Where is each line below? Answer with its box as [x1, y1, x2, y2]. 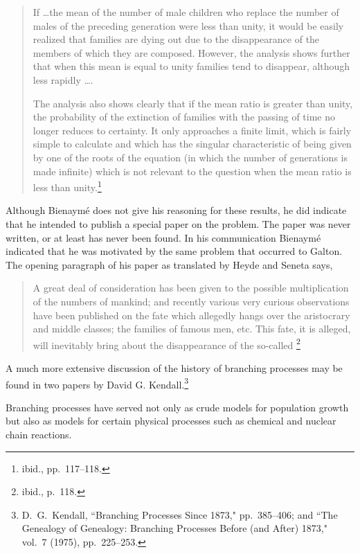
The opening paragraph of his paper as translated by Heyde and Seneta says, [6, 257, 333, 271]
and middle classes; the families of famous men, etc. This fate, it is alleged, [33, 321, 351, 336]
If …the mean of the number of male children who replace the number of [33, 5, 339, 19]
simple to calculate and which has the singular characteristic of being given [33, 136, 352, 151]
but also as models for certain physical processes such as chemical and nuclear [6, 413, 336, 428]
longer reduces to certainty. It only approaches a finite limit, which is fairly [33, 123, 352, 137]
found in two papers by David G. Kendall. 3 [6, 375, 189, 391]
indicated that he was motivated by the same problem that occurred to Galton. [6, 244, 343, 258]
